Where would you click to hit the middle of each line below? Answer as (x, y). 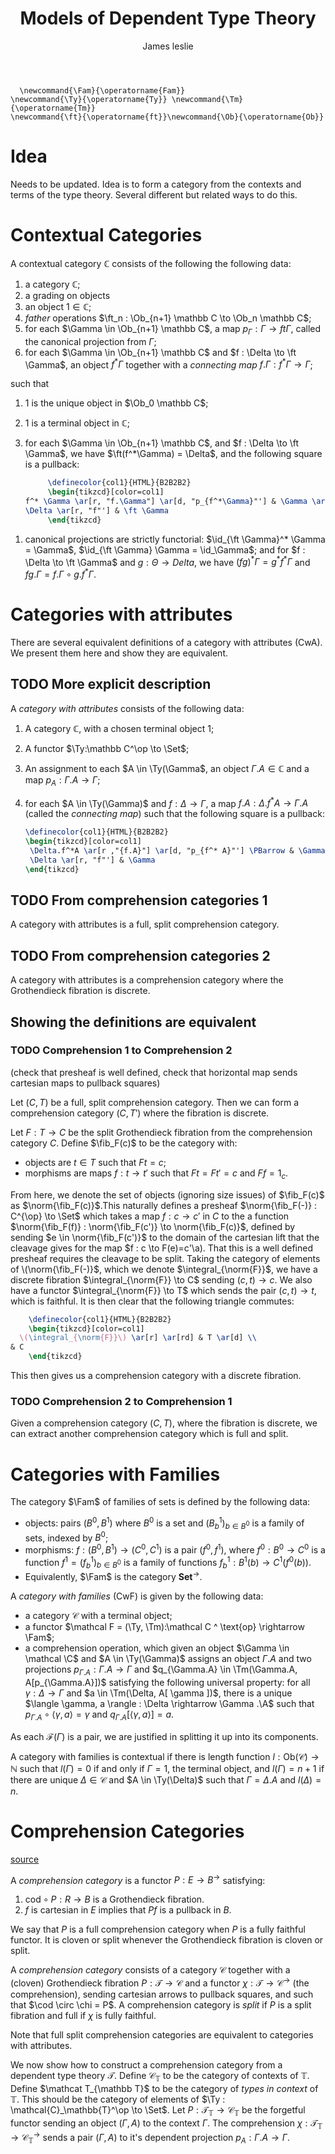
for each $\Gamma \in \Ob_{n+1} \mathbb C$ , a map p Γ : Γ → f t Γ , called (173, 329)
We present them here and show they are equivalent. (119, 653)
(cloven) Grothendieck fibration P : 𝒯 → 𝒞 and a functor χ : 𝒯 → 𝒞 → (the (160, 1982)
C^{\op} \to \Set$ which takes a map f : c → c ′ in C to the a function (150, 1216)
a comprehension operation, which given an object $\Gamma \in (157, 1648)
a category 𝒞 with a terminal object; (98, 1616)
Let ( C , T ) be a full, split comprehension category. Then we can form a (155, 1102)
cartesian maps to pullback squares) (85, 1083)
